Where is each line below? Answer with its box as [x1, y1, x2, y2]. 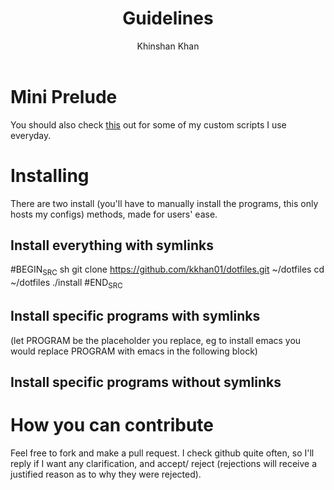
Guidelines [122, 7, 214, 30]
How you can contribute [10, 414, 214, 437]
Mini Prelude [10, 85, 118, 108]
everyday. [10, 129, 52, 141]
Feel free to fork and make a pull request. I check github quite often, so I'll [10, 447, 315, 459]
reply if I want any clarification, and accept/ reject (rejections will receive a [10, 458, 318, 470]
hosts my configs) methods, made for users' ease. [10, 208, 218, 220]
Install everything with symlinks [10, 237, 214, 254]
